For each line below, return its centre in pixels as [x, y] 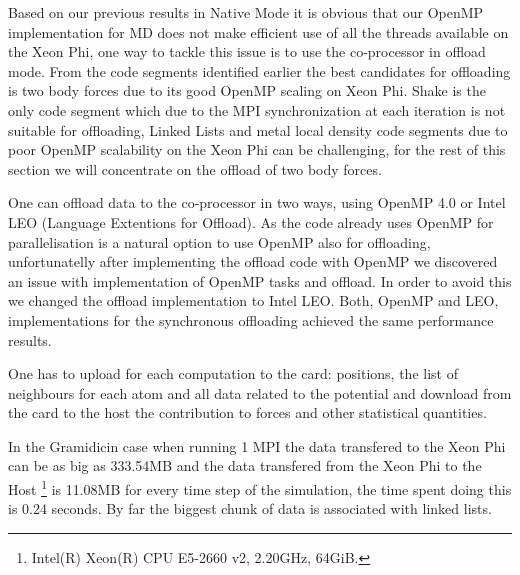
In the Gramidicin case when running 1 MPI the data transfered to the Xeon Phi [257, 445]
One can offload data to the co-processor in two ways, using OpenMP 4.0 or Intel [257, 202]
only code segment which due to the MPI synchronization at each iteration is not [257, 109]
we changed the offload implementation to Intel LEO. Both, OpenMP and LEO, [253, 300]
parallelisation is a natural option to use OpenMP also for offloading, [219, 241]
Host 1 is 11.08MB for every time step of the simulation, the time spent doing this [260, 487]
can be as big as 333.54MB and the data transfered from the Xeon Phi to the [245, 465]
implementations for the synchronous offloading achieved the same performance [251, 319]
